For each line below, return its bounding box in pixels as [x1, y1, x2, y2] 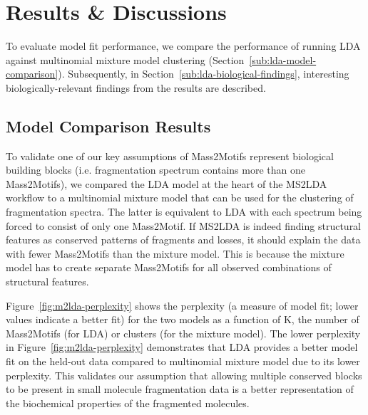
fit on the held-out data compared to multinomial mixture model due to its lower [6, 354, 360, 369]
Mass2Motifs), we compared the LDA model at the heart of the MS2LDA [6, 176, 327, 191]
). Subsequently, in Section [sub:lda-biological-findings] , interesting [58, 66, 349, 81]
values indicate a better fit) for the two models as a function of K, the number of [6, 312, 359, 327]
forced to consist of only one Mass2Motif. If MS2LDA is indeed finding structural [6, 218, 362, 233]
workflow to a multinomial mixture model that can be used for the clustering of [6, 190, 354, 205]
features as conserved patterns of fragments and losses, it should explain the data [6, 232, 361, 247]
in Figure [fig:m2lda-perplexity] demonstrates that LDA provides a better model [6, 340, 358, 354]
